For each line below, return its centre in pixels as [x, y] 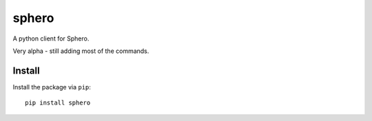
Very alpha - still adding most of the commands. [81, 51]
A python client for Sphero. [51, 38]
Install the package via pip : [52, 87]
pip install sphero [58, 103]
